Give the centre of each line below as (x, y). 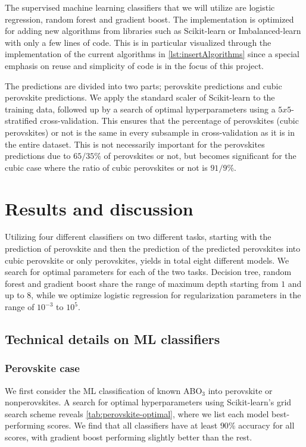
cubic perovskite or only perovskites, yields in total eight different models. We (147, 260)
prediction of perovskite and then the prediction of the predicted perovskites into (153, 248)
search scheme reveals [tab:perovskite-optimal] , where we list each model (137, 413)
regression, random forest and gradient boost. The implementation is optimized (149, 19)
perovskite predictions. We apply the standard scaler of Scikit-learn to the (140, 97)
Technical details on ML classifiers (113, 338)
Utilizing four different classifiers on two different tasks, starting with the (138, 237)
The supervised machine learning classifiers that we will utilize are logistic (140, 7)
